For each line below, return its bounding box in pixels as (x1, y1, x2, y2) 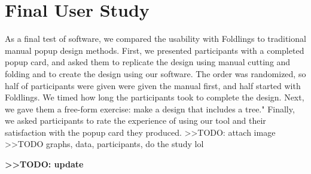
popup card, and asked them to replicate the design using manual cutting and (5, 56, 291, 68)
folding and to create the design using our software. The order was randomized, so (5, 67, 306, 80)
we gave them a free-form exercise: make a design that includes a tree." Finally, (5, 102, 295, 115)
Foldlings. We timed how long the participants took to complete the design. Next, (5, 91, 304, 103)
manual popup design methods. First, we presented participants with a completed (5, 44, 304, 56)
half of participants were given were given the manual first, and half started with (5, 79, 301, 91)
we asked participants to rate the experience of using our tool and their (5, 114, 266, 127)
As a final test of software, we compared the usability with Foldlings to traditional (5, 32, 306, 45)
